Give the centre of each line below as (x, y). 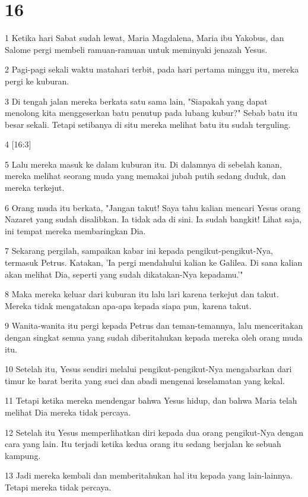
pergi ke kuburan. (37, 81)
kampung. (23, 455)
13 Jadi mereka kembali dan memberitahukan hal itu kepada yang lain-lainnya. (149, 475)
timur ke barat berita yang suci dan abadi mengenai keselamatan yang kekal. (145, 380)
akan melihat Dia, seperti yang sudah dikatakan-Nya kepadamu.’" (124, 274)
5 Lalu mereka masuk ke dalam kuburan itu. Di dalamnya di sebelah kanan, (143, 164)
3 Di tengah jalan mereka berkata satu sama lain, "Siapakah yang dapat (136, 101)
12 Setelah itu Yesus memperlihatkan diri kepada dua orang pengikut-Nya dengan (154, 432)
